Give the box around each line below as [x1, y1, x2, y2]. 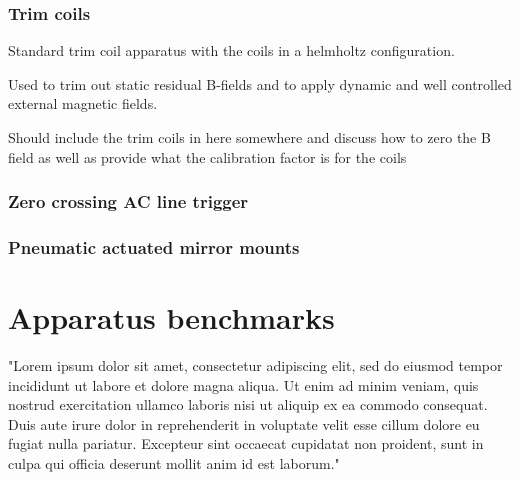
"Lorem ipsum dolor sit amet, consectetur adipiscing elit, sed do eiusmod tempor [8, 355, 503, 375]
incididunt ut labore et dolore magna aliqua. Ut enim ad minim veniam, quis [8, 374, 479, 395]
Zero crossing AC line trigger [8, 189, 249, 214]
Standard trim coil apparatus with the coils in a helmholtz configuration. [8, 40, 455, 61]
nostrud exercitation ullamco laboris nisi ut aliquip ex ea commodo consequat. [8, 394, 488, 415]
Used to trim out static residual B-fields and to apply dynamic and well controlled [8, 73, 512, 94]
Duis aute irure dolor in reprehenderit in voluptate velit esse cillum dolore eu [8, 413, 480, 434]
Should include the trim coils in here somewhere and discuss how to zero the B [8, 127, 491, 147]
